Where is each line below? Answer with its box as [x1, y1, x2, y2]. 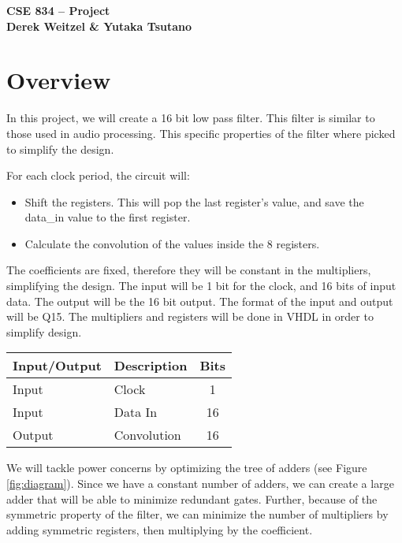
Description [114, 356, 188, 375]
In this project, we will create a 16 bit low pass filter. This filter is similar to [6, 110, 375, 126]
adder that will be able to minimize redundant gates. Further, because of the [6, 490, 378, 507]
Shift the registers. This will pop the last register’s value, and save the [24, 193, 364, 210]
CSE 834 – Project [6, 2, 110, 18]
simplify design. [6, 323, 82, 340]
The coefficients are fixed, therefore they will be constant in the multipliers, [6, 262, 371, 278]
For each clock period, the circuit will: [6, 167, 190, 184]
